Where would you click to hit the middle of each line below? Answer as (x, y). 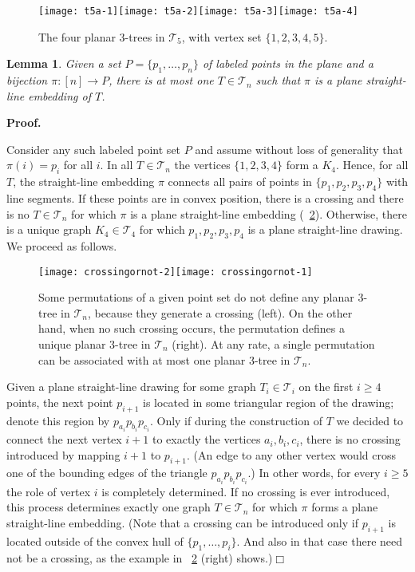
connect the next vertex (64, 439)
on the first (326, 387)
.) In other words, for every (314, 473)
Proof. (24, 122)
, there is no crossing (350, 439)
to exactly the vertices (206, 439)
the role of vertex (49, 491)
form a (302, 165)
